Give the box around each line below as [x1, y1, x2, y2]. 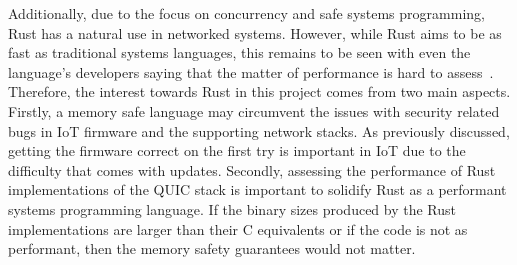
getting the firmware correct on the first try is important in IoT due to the [8, 140, 466, 161]
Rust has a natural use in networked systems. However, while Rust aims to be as [8, 22, 502, 43]
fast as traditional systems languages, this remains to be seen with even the [8, 42, 471, 63]
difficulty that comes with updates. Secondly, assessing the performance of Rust [8, 159, 496, 180]
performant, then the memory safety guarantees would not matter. [8, 238, 416, 259]
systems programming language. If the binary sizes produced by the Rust [8, 198, 457, 219]
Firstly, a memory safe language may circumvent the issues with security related [8, 100, 500, 121]
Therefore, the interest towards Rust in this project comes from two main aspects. [8, 81, 511, 102]
